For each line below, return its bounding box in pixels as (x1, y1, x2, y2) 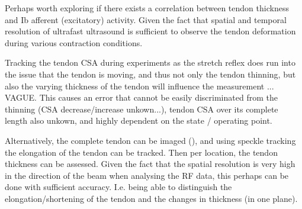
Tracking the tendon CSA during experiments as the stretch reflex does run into (5, 56, 295, 69)
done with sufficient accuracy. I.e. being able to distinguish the (5, 181, 232, 193)
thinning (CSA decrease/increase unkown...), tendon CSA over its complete (5, 102, 278, 115)
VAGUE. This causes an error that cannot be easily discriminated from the (5, 91, 278, 104)
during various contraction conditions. (5, 36, 143, 49)
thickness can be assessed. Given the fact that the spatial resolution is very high (5, 157, 295, 170)
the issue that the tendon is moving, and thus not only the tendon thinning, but (5, 67, 296, 80)
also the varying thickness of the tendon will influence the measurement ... (5, 79, 274, 92)
